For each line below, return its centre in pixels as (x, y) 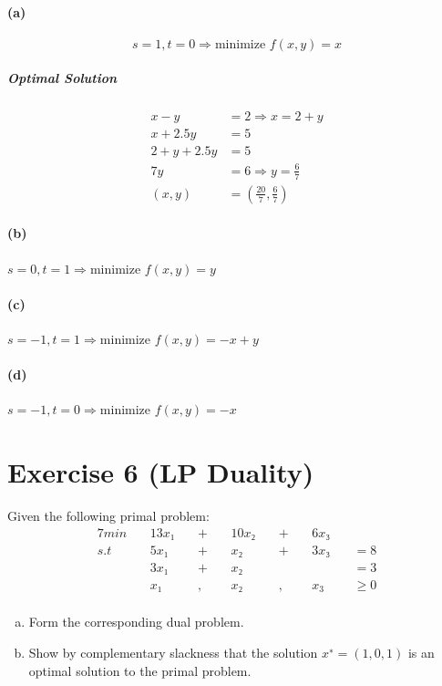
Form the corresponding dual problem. (136, 622)
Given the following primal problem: (108, 516)
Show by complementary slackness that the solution (173, 652)
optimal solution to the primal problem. (140, 670)
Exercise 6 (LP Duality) (161, 472)
